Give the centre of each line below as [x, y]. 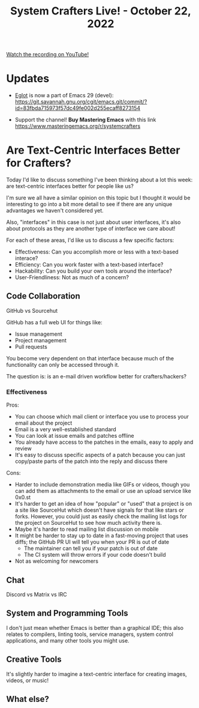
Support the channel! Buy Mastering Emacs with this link [85, 120]
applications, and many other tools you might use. [68, 640]
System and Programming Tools [67, 613]
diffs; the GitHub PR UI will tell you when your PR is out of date [92, 542]
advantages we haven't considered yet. [55, 211]
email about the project [43, 423]
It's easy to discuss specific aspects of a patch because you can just [100, 455]
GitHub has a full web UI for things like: [55, 322]
